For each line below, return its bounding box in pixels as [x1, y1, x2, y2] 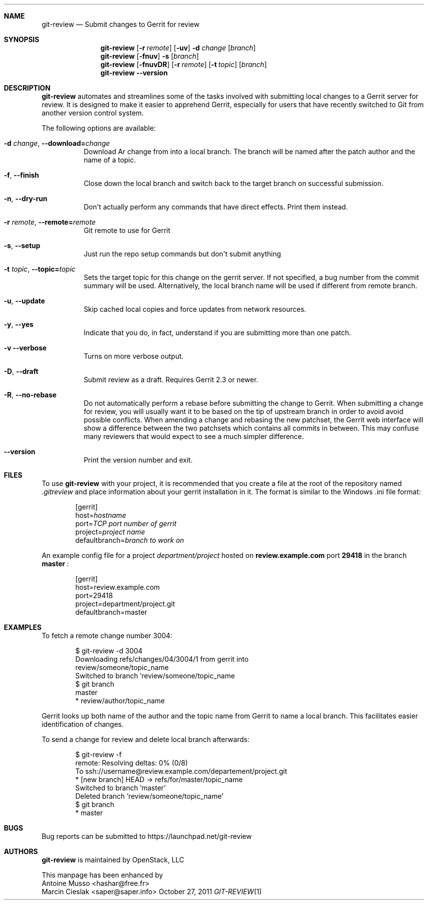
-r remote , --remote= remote [4, 218, 96, 226]
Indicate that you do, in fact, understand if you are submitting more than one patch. [84, 328, 351, 337]
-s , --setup [4, 241, 41, 250]
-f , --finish [4, 171, 39, 179]
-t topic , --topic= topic [4, 265, 76, 273]
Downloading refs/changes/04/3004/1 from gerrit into [75, 655, 249, 663]
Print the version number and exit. [84, 456, 193, 464]
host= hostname [75, 511, 126, 519]
